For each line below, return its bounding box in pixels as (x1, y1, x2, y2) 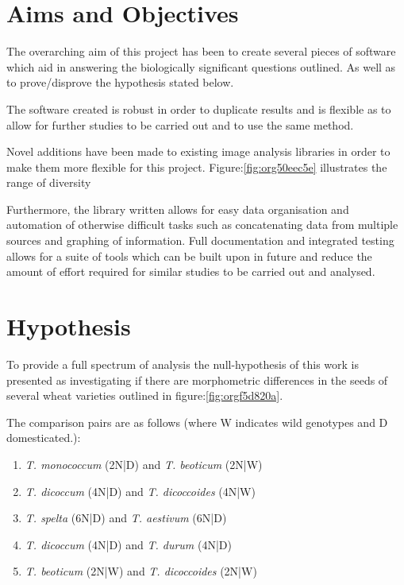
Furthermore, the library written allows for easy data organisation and (6, 200, 349, 217)
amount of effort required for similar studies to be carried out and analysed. (6, 263, 375, 280)
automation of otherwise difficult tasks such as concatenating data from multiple (6, 216, 398, 233)
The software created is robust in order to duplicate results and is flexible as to (6, 100, 391, 117)
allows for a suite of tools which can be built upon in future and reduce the (6, 247, 372, 264)
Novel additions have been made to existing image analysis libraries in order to (6, 143, 391, 160)
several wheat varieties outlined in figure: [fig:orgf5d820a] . (6, 387, 283, 404)
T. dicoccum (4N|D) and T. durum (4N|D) (25, 536, 232, 552)
